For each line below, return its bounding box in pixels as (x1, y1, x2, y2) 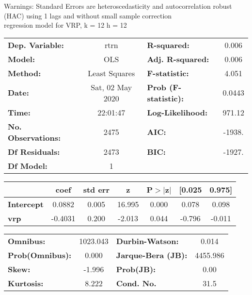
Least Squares (88, 67, 135, 79)
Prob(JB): (116, 263, 156, 275)
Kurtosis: (8, 277, 44, 289)
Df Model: (8, 160, 47, 171)
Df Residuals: (8, 146, 60, 157)
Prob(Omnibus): (8, 249, 72, 261)
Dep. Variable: (8, 39, 64, 50)
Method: (8, 67, 41, 79)
